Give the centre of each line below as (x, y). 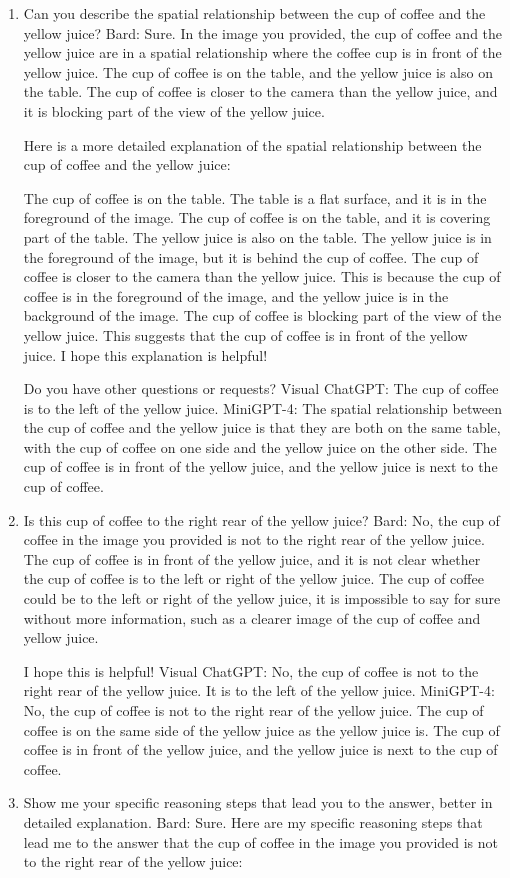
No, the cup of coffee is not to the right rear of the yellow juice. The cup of (253, 710)
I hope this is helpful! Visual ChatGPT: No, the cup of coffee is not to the (251, 670)
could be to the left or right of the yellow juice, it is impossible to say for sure (262, 598)
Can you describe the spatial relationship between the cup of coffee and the (254, 13)
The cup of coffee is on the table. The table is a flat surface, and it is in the (255, 197)
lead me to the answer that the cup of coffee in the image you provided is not (261, 841)
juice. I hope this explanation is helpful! (145, 354)
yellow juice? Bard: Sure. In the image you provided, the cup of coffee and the (263, 32)
